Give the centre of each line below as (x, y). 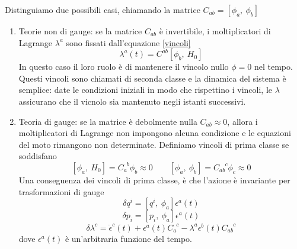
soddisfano (38, 156)
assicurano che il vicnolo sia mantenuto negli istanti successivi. (132, 101)
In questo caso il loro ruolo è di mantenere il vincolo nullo (124, 67)
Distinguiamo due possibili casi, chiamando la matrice (103, 9)
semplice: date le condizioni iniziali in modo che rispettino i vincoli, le (145, 90)
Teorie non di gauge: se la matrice (80, 31)
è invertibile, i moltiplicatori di (215, 31)
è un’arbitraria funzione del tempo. (128, 238)
